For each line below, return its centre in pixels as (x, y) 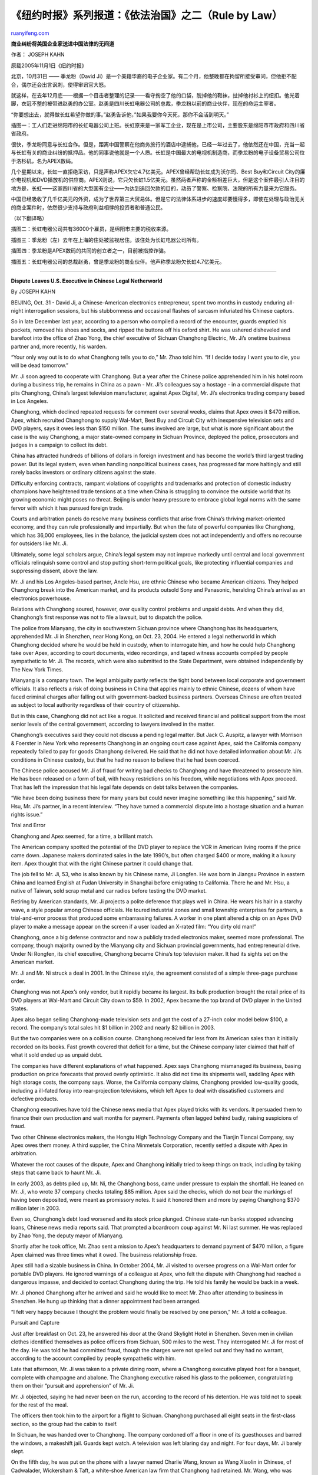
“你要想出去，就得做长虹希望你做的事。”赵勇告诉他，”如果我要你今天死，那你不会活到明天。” (120, 114)
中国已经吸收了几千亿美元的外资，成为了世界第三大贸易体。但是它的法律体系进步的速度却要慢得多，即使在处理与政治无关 (158, 199)
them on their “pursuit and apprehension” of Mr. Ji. (73, 1386)
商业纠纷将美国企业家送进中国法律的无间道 (62, 44)
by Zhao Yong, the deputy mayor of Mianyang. (67, 1235)
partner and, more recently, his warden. (59, 346)
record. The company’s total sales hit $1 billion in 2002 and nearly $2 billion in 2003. (113, 1027)
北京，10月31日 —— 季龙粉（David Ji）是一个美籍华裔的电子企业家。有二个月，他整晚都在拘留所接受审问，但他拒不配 (154, 76)
